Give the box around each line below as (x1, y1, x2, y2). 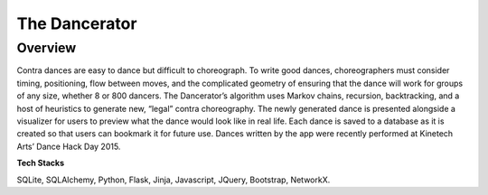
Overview (16, 40, 77, 56)
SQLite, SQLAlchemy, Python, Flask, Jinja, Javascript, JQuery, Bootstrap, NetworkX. (16, 174, 331, 185)
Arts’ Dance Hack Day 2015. (16, 141, 121, 152)
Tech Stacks (16, 158, 65, 169)
